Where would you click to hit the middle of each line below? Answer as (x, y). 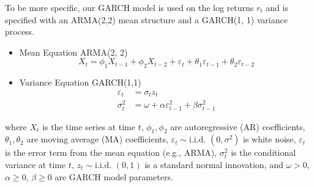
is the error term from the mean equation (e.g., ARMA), (111, 152)
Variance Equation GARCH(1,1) (80, 82)
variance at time (36, 164)
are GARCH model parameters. (114, 176)
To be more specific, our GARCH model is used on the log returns (129, 7)
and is (277, 7)
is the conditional (264, 152)
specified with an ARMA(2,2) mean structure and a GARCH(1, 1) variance (146, 19)
